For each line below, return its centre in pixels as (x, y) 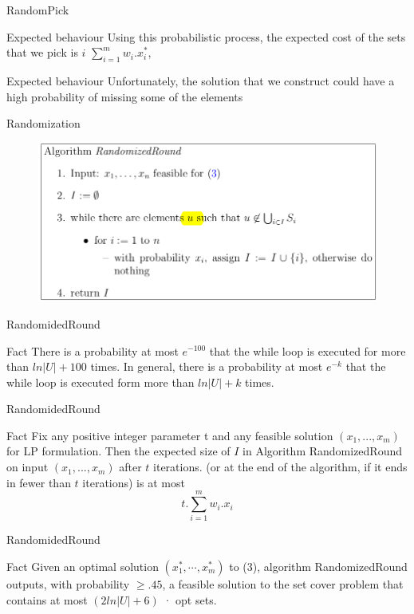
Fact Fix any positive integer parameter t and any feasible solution (170, 435)
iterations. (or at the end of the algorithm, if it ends (280, 467)
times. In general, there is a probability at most (207, 366)
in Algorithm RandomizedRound (323, 451)
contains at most (47, 599)
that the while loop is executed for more (308, 350)
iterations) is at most (134, 482)
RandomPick (38, 10)
